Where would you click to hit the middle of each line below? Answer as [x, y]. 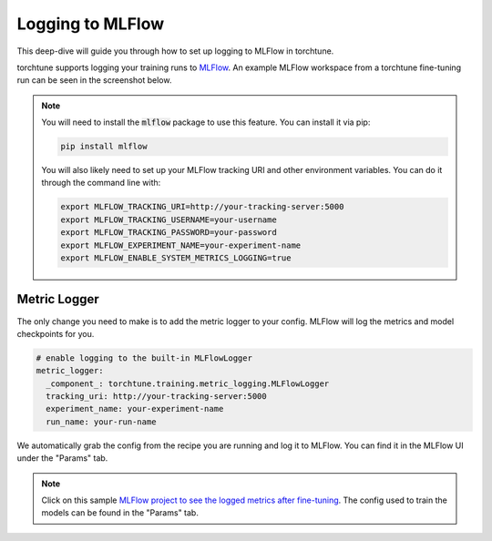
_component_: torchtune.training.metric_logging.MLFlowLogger [188, 383]
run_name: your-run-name [101, 422]
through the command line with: [101, 183]
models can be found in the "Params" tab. [120, 513]
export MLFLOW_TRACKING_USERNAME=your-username [169, 219]
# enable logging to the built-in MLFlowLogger [144, 358]
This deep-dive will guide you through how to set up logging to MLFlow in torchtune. [175, 51]
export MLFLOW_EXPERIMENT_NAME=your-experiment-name [181, 245]
